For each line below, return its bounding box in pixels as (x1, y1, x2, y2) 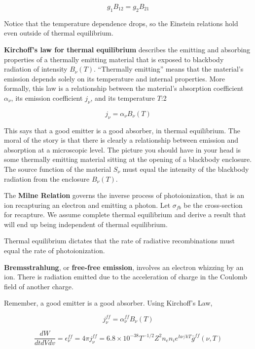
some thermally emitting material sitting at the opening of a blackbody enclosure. (4, 154, 252, 164)
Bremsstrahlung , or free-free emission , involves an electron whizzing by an (4, 262, 244, 272)
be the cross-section (183, 199, 243, 210)
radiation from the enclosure (4, 173, 90, 184)
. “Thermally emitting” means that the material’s (94, 64, 244, 74)
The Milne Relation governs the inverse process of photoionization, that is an (4, 190, 244, 200)
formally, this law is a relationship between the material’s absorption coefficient (4, 83, 244, 93)
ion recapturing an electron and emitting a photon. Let (4, 199, 171, 210)
